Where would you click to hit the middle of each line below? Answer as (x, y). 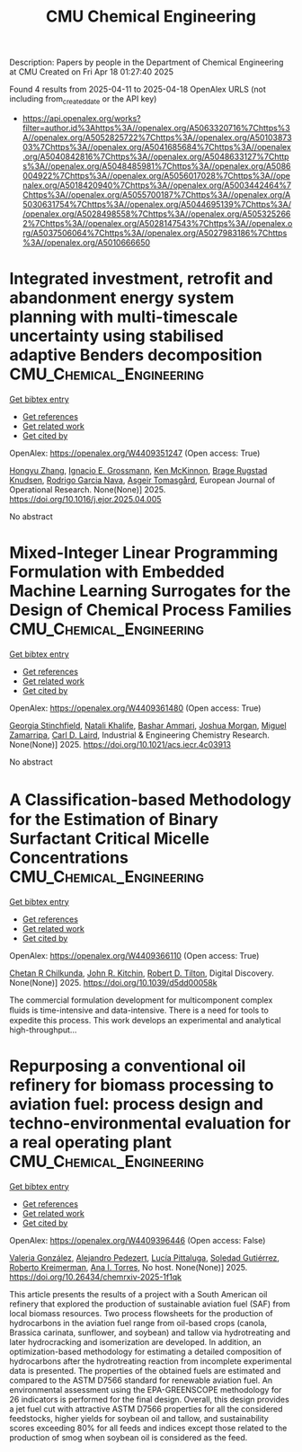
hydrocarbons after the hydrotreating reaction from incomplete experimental (151, 1361)
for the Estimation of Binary (114, 820)
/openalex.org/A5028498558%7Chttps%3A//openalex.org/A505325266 (156, 214)
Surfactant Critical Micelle (109, 839)
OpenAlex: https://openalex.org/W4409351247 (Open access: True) (135, 453)
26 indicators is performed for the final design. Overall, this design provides (149, 1399)
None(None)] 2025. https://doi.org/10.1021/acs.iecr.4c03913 (120, 744)
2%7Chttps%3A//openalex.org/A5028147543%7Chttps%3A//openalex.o (157, 223)
